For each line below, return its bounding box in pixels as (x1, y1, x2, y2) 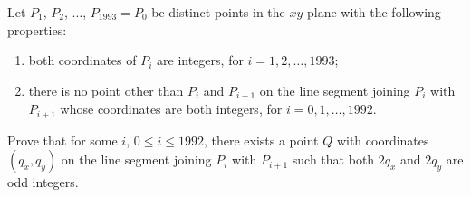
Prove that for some (7, 130, 118, 149)
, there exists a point (203, 130, 319, 149)
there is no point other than (28, 80, 184, 99)
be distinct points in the (151, 3, 285, 21)
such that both (292, 150, 375, 169)
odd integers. (7, 173, 79, 192)
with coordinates (336, 130, 429, 149)
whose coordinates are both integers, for (60, 99, 283, 118)
